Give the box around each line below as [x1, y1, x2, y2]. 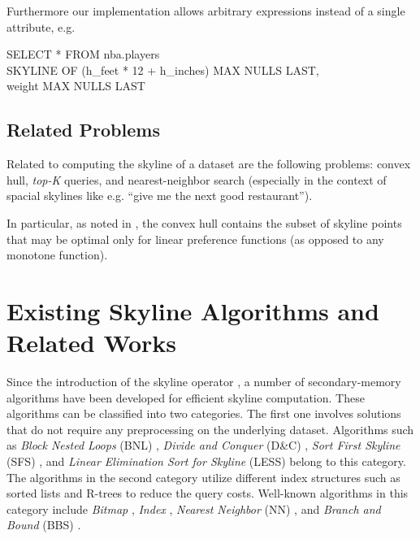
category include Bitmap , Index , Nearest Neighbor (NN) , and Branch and [6, 500, 381, 517]
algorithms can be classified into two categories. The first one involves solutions [6, 405, 401, 422]
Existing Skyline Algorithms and [6, 293, 379, 327]
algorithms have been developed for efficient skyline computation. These [6, 389, 365, 406]
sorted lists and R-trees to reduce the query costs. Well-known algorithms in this [6, 485, 409, 502]
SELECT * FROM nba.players [6, 46, 160, 63]
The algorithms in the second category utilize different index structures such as [6, 468, 401, 485]
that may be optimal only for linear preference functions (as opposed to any [6, 230, 384, 247]
